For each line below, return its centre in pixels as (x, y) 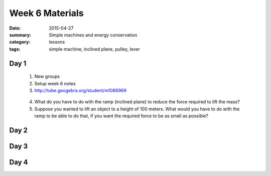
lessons (57, 42)
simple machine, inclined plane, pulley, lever (94, 49)
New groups (47, 76)
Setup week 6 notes (55, 83)
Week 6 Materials (46, 13)
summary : (20, 35)
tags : (15, 49)
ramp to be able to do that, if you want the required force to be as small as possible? (121, 116)
